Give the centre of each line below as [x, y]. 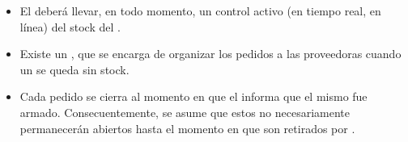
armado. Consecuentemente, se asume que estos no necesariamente [185, 112]
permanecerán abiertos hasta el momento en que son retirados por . [187, 128]
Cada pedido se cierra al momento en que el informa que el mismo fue [193, 96]
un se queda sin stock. [74, 69]
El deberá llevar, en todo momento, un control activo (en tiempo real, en [200, 10]
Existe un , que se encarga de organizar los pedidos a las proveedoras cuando [210, 54]
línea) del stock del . [70, 26]
